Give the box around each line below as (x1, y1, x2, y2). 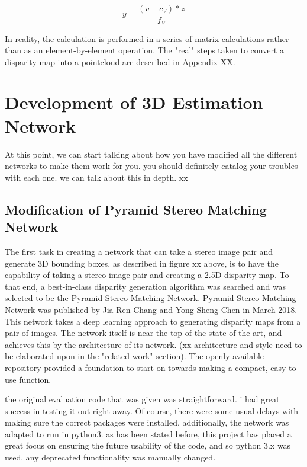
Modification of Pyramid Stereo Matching (5, 200, 267, 218)
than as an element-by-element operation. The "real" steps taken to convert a (5, 44, 284, 56)
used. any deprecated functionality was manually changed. (5, 451, 216, 463)
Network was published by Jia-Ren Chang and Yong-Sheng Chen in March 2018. (5, 303, 298, 315)
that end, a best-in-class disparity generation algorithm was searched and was (5, 280, 286, 292)
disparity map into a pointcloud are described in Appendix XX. (5, 55, 235, 68)
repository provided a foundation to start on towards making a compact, (5, 361, 268, 373)
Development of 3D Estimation (5, 90, 263, 114)
